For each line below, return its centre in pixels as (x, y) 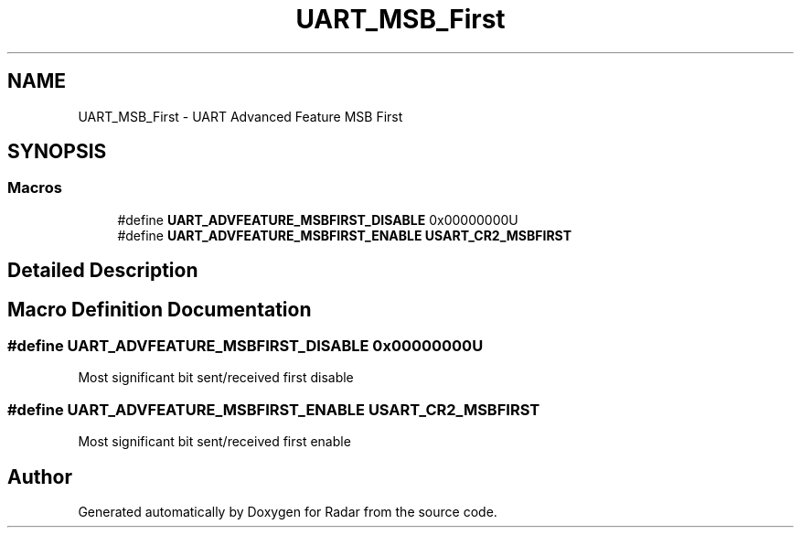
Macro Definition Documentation (160, 309)
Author (40, 476)
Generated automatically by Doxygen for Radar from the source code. (288, 512)
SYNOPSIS (57, 152)
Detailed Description (103, 271)
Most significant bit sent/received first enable (214, 442)
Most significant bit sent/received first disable (216, 378)
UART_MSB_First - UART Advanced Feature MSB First (240, 116)
